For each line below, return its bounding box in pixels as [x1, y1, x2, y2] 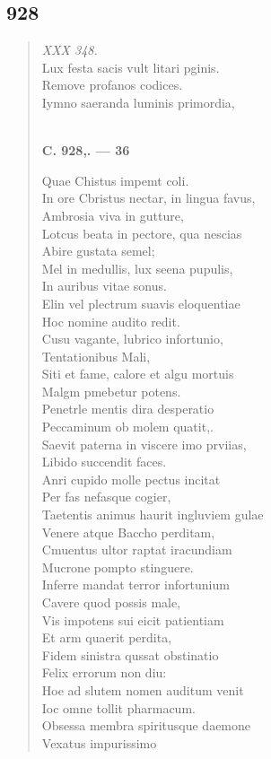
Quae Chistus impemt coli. [41, 170, 189, 189]
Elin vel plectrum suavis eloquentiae [41, 293, 240, 312]
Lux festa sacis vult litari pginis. [41, 57, 220, 76]
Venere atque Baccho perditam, [41, 522, 215, 541]
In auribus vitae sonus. [41, 276, 167, 295]
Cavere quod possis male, [41, 593, 181, 612]
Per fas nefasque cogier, [41, 487, 171, 506]
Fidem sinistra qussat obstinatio [41, 645, 219, 664]
